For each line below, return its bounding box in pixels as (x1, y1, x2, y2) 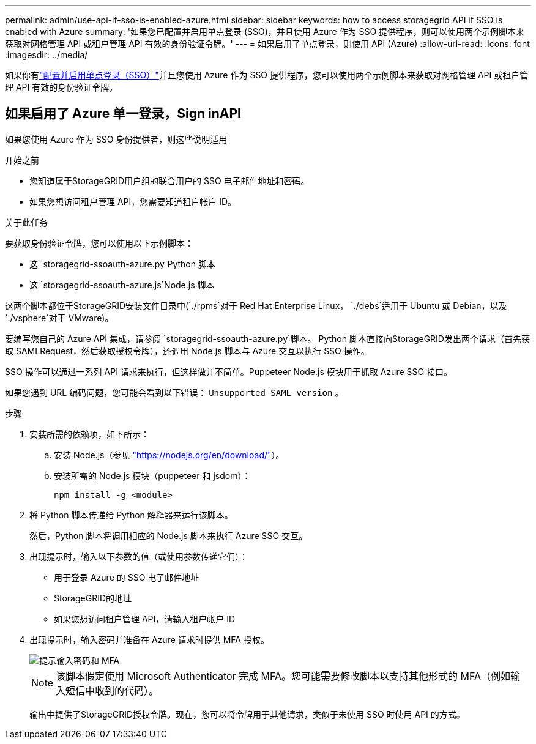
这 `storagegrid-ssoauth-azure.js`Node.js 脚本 (29, 279, 215, 290)
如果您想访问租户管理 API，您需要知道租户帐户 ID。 (29, 196, 237, 207)
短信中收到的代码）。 (65, 684, 159, 697)
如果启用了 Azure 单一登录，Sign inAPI (5, 106, 241, 122)
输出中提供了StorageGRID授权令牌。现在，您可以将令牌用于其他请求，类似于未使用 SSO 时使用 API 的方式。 (29, 709, 465, 720)
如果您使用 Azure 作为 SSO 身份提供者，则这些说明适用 (5, 133, 228, 144)
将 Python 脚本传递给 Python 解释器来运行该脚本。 (29, 509, 233, 520)
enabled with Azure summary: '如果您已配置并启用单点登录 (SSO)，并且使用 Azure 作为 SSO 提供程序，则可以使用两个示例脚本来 (5, 26, 525, 37)
